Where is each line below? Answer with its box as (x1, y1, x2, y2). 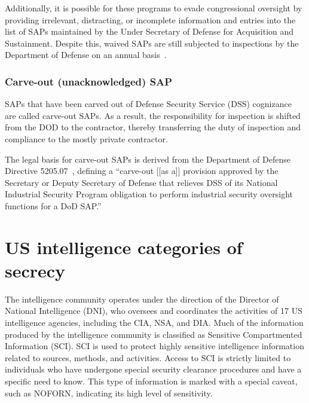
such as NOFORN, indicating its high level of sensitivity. (5, 386, 213, 399)
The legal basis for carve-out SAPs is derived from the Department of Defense (5, 152, 290, 165)
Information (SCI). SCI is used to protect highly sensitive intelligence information (5, 340, 304, 352)
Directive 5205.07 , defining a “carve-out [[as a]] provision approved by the (5, 164, 279, 177)
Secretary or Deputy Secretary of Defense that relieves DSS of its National (5, 176, 278, 188)
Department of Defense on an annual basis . (5, 48, 167, 61)
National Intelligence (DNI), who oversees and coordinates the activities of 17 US (5, 304, 302, 317)
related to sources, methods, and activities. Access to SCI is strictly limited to (5, 351, 291, 364)
